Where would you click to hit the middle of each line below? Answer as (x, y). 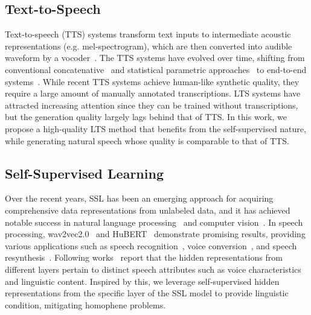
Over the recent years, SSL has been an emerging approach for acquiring (139, 198)
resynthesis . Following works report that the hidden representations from (144, 257)
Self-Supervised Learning (84, 173)
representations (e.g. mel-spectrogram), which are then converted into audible (149, 46)
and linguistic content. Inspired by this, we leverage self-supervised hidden (142, 281)
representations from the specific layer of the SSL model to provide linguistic (147, 293)
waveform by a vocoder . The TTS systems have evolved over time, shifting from (155, 58)
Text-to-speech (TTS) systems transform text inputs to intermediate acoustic (148, 34)
